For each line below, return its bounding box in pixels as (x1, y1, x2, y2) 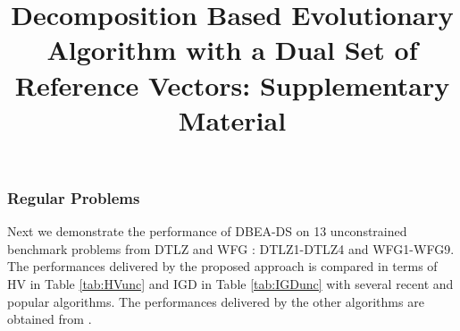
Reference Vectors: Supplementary (14, 66, 450, 103)
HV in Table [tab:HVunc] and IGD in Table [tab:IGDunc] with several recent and (7, 275, 454, 293)
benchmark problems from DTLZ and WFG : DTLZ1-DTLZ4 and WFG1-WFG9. (7, 239, 455, 258)
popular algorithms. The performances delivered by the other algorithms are (7, 292, 424, 310)
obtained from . (7, 310, 92, 328)
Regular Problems (7, 186, 140, 208)
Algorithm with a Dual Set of (46, 31, 418, 68)
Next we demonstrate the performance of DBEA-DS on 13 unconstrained (7, 222, 407, 241)
